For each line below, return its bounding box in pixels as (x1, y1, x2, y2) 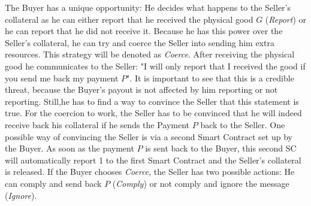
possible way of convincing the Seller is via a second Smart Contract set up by (5, 130, 292, 143)
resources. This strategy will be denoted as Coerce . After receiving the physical (5, 48, 295, 60)
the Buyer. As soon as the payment (5, 142, 134, 154)
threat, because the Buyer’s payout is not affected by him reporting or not (5, 83, 278, 96)
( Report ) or (265, 13, 306, 25)
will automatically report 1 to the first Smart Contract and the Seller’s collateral (5, 153, 301, 166)
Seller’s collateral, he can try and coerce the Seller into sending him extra (5, 36, 274, 49)
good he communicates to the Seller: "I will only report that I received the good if (5, 59, 306, 72)
